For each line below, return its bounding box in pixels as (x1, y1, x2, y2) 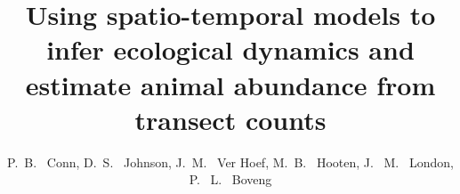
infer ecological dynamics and (46, 31, 415, 68)
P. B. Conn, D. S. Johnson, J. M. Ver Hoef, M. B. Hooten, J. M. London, (7, 152, 454, 171)
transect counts (134, 101, 327, 137)
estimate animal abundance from (25, 66, 436, 102)
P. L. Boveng (189, 170, 272, 189)
